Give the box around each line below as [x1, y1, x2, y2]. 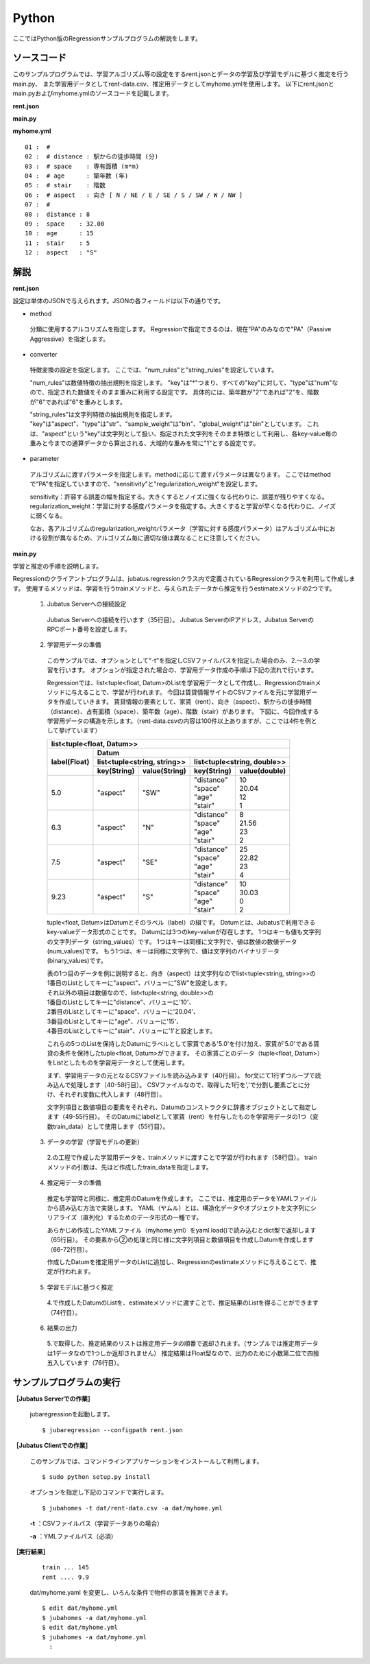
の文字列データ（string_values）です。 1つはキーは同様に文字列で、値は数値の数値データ [47, 937, 297, 946]
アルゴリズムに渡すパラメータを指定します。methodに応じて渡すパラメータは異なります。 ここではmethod [29, 470, 332, 478]
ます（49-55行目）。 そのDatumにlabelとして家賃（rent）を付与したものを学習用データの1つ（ [47, 1113, 313, 1121]
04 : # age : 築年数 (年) [25, 171, 129, 180]
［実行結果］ [12, 1547, 49, 1556]
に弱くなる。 [29, 512, 66, 520]
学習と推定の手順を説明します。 [12, 562, 103, 570]
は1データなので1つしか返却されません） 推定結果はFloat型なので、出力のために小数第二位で [47, 1348, 308, 1357]
